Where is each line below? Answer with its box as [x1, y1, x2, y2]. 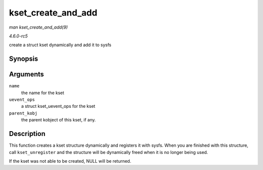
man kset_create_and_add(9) [9, 24, 68, 30]
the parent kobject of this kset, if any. [21, 117, 96, 123]
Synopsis [9, 55, 38, 63]
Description [9, 130, 46, 138]
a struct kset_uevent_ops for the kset [21, 103, 95, 109]
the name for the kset [21, 90, 64, 96]
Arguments [9, 70, 44, 79]
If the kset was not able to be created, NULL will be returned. [9, 158, 131, 164]
